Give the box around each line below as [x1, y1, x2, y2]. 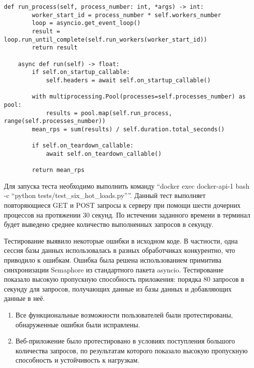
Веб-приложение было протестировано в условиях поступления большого [15, 336, 235, 346]
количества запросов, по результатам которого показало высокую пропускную [15, 345, 248, 355]
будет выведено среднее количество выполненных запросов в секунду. [4, 219, 214, 229]
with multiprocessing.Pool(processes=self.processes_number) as [32, 93, 246, 100]
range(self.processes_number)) [4, 118, 106, 125]
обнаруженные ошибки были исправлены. [15, 319, 140, 329]
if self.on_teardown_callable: [32, 142, 134, 149]
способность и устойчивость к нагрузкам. [15, 355, 139, 365]
